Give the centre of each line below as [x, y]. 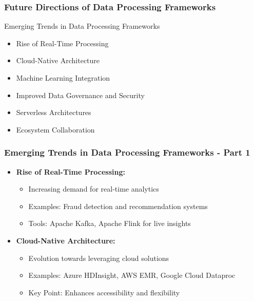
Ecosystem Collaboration [55, 129]
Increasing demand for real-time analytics [94, 189]
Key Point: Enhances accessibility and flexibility [104, 292]
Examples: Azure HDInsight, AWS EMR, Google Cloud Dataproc [132, 275]
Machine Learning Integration [63, 78]
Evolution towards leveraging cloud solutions [99, 258]
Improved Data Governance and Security [80, 95]
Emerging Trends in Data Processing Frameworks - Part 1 [127, 152]
